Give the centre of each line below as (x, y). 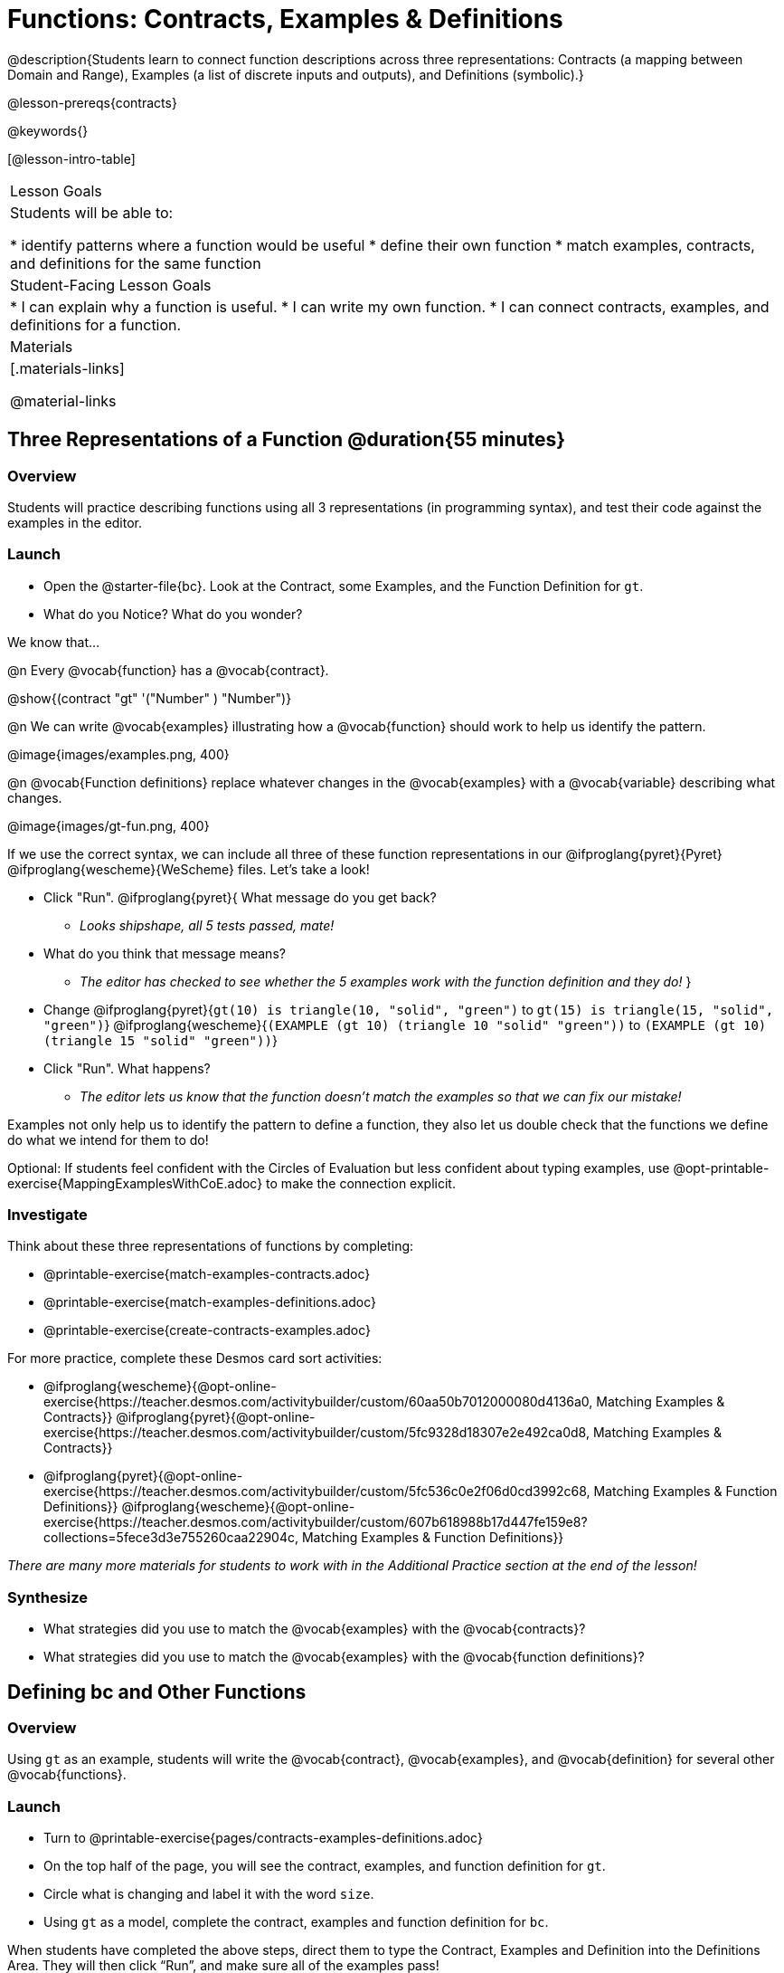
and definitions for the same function (136, 263)
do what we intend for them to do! (108, 1139)
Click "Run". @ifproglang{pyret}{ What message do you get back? (240, 897)
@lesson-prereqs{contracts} (92, 102)
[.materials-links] (67, 368)
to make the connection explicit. (361, 1183)
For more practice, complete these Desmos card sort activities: (195, 1358)
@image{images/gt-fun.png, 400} (109, 825)
